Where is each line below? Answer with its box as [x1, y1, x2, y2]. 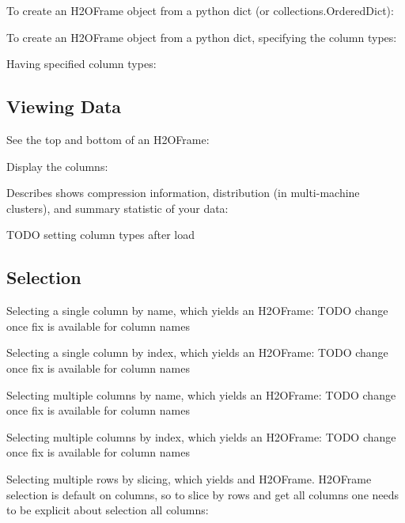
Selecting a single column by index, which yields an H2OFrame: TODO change [6, 344, 388, 361]
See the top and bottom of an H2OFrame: [6, 131, 210, 147]
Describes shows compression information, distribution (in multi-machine [6, 184, 360, 201]
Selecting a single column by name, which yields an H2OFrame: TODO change [6, 302, 388, 319]
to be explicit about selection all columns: [6, 502, 209, 518]
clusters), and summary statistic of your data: [6, 199, 229, 216]
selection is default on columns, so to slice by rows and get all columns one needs [6, 486, 399, 502]
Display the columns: [6, 157, 108, 174]
